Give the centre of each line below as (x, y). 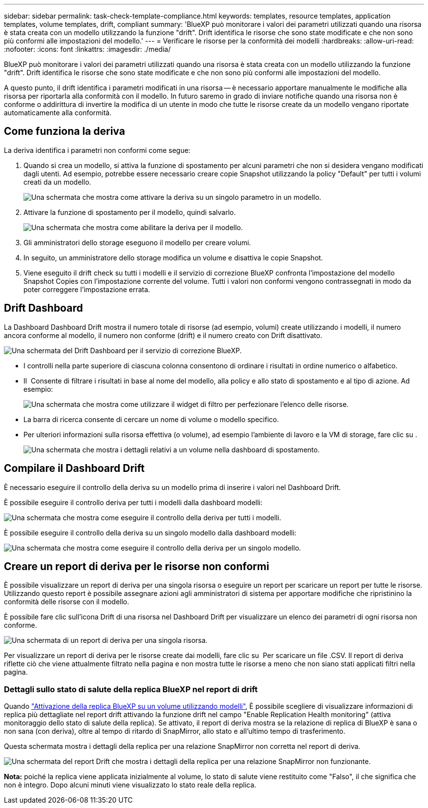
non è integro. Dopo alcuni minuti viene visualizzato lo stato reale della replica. (130, 785)
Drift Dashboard (43, 308)
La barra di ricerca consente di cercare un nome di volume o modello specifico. (151, 419)
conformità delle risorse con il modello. (67, 602)
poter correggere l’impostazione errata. (87, 289)
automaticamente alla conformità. (58, 113)
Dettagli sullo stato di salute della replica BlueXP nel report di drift (131, 689)
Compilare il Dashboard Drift (74, 468)
